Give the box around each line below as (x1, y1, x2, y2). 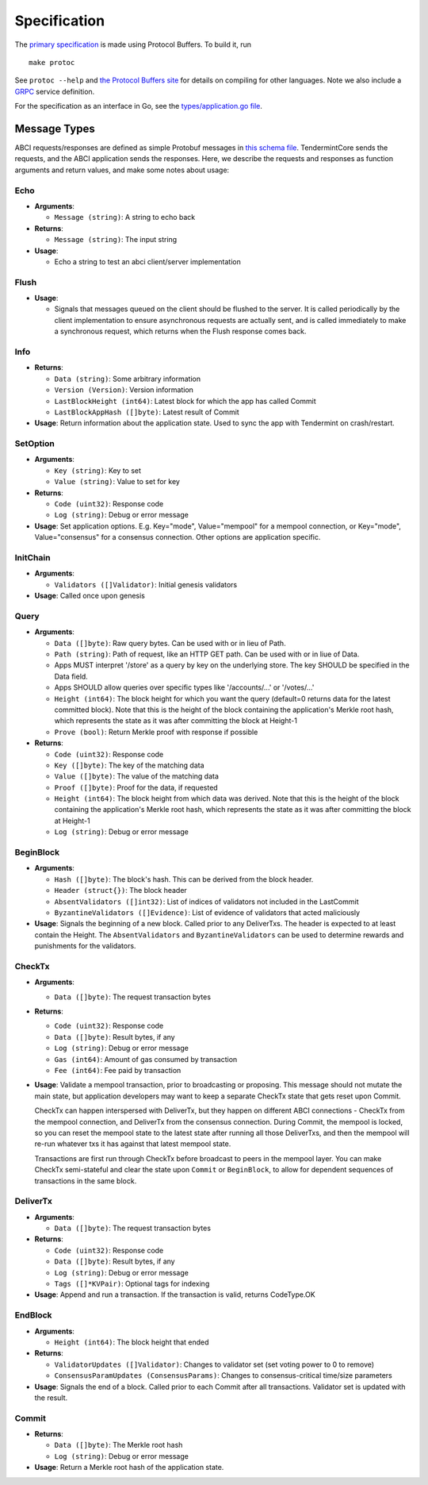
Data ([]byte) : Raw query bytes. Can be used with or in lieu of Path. (54, 638, 286, 648)
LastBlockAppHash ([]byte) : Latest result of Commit (54, 407, 239, 417)
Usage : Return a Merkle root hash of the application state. (34, 1463, 224, 1472)
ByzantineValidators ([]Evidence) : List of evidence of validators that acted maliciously (54, 907, 361, 917)
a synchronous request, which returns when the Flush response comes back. (54, 326, 307, 337)
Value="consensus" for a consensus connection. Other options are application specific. (34, 533, 321, 542)
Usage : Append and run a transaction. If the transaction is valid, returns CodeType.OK (34, 1290, 316, 1299)
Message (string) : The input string (54, 235, 178, 244)
